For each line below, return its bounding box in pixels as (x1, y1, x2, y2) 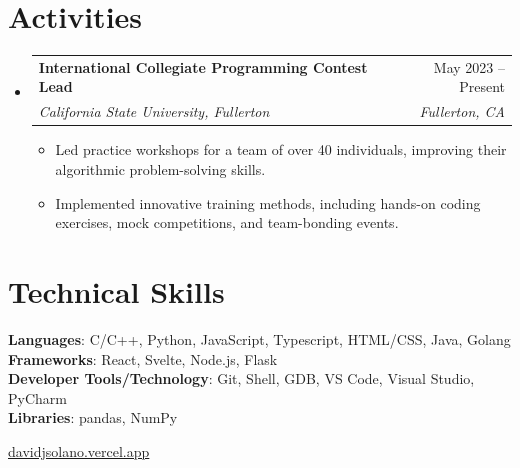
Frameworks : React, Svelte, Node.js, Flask (8, 348, 278, 369)
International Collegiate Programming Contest (38, 56, 368, 77)
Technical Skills (8, 270, 225, 311)
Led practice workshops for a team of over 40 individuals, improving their (55, 139, 507, 160)
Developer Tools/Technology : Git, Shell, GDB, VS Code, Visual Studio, (8, 368, 475, 389)
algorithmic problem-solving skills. (55, 159, 266, 179)
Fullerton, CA (419, 101, 505, 122)
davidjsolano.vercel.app (8, 440, 150, 461)
